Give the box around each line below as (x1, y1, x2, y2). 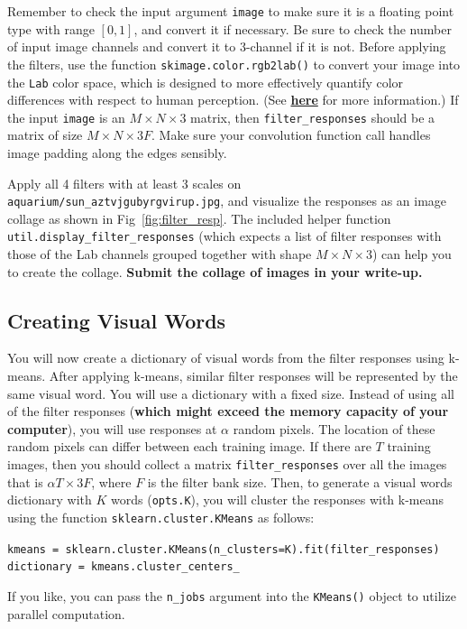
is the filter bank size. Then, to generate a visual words (147, 472, 453, 491)
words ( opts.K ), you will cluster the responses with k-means (111, 490, 444, 509)
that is (7, 472, 43, 491)
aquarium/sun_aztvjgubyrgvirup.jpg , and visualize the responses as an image (7, 191, 447, 210)
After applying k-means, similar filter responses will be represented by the (49, 366, 458, 385)
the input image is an (7, 107, 125, 126)
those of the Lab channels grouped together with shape (7, 245, 312, 264)
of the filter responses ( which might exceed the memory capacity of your (7, 402, 449, 421)
